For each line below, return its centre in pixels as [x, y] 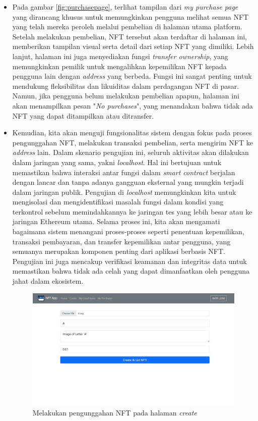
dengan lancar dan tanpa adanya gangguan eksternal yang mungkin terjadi [128, 182]
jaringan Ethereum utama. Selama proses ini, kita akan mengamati [116, 221]
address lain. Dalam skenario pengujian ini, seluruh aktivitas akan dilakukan [131, 152]
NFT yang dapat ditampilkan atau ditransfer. [83, 115]
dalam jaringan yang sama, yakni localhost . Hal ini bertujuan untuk [117, 162]
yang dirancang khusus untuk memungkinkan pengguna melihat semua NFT [131, 16]
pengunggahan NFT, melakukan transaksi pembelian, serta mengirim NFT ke [133, 142]
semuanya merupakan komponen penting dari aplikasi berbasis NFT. [119, 251]
